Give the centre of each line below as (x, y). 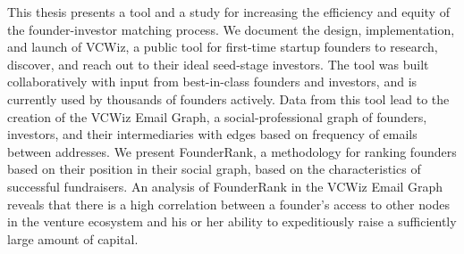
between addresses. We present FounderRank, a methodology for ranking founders (232, 151)
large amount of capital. (73, 238)
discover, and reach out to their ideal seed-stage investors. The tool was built (218, 64)
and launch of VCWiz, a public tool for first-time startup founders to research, (223, 47)
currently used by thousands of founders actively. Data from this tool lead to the (228, 98)
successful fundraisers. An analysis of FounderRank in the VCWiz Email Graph (225, 186)
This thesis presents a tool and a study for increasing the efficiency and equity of (228, 12)
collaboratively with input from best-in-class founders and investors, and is (212, 82)
